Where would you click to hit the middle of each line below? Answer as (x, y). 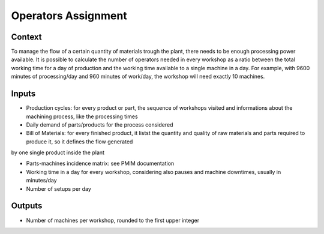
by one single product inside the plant (58, 152)
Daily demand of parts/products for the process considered (100, 124)
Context (26, 37)
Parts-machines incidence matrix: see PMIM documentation (100, 163)
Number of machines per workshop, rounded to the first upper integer (113, 220)
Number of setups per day (58, 188)
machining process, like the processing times (82, 116)
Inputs (23, 94)
